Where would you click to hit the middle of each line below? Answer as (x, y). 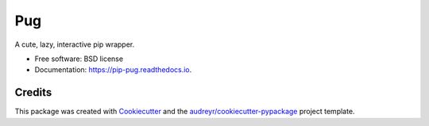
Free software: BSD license (79, 59)
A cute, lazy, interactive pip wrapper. (75, 44)
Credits (33, 92)
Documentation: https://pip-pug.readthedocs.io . (113, 70)
